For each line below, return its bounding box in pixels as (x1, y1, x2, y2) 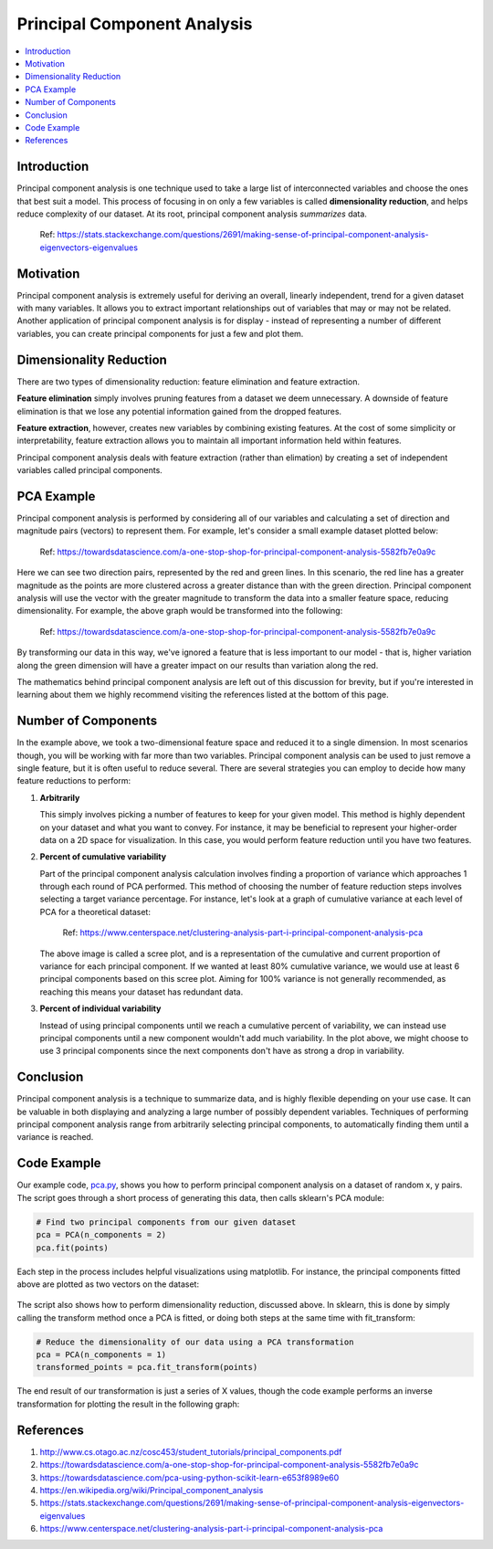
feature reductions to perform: (16, 775, 131, 786)
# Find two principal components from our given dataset (36, 1217, 297, 1228)
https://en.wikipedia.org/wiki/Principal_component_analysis (39, 1484, 264, 1495)
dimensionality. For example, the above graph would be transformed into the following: (16, 606, 343, 616)
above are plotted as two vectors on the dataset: (16, 1279, 200, 1290)
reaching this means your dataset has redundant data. (39, 986, 244, 997)
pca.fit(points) (36, 1242, 110, 1253)
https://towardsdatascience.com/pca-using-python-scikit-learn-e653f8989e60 (39, 1471, 340, 1483)
